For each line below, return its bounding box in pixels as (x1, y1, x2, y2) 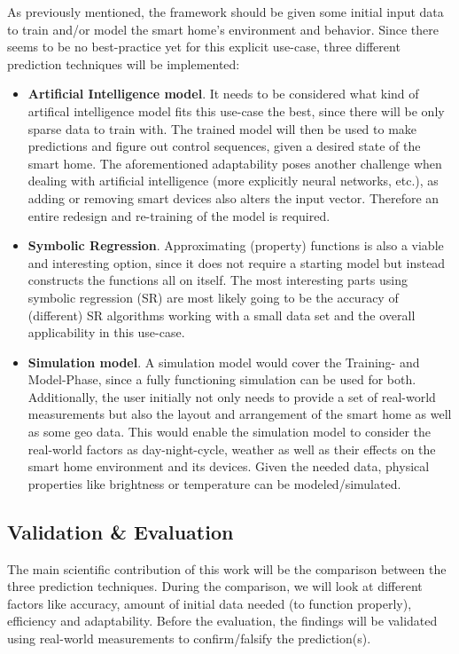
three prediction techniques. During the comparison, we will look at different (7, 577, 423, 595)
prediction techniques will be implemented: (7, 54, 240, 73)
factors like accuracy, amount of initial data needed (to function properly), (7, 594, 412, 612)
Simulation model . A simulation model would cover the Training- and (27, 352, 420, 371)
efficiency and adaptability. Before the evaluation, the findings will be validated (7, 611, 438, 630)
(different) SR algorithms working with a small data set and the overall (27, 305, 416, 324)
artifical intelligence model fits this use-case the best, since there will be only (27, 101, 445, 120)
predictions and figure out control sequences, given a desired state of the (27, 137, 421, 155)
